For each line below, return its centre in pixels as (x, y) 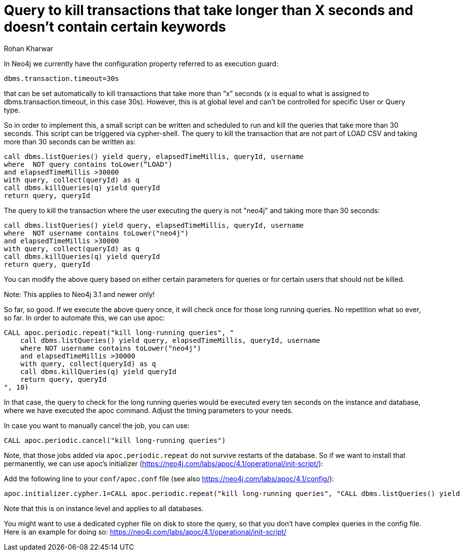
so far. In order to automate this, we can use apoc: (85, 317)
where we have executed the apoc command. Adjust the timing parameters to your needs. (149, 410)
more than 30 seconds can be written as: (70, 141)
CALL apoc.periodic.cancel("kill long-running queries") (115, 440)
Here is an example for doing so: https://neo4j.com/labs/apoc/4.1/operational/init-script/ (145, 532)
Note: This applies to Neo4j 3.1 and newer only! (79, 294)
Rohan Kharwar (29, 48)
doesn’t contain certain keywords (115, 27)
